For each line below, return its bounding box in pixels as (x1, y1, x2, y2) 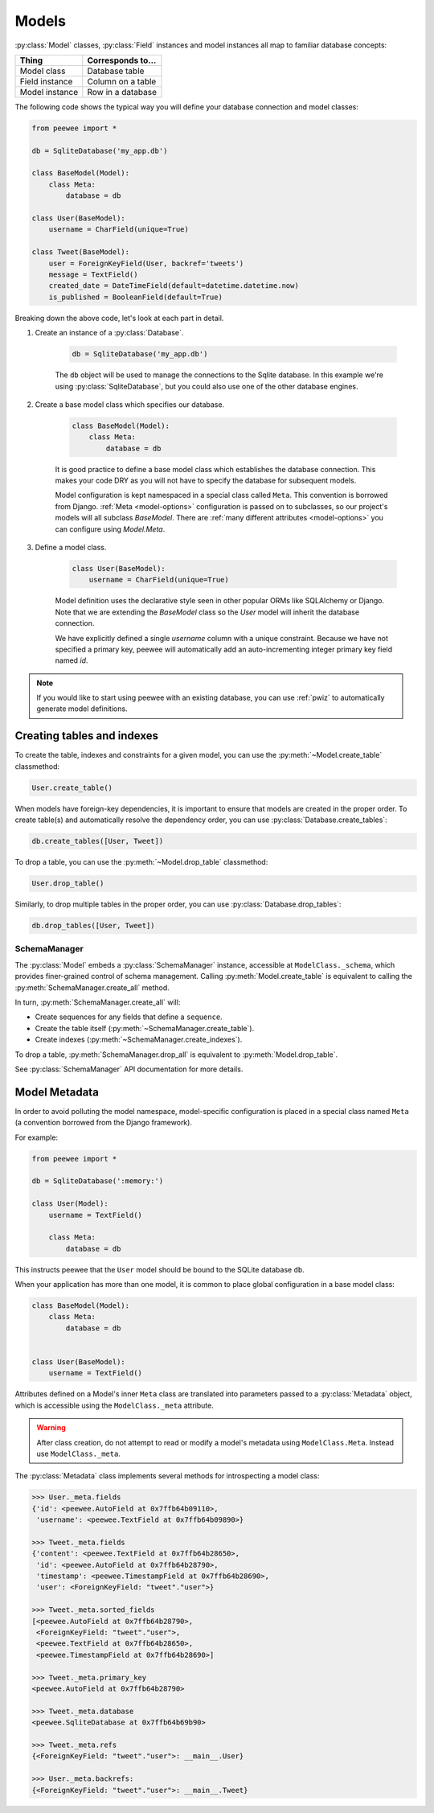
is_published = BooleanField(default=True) (48, 292, 223, 302)
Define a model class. (35, 543, 107, 552)
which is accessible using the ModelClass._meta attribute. (14, 1400, 215, 1410)
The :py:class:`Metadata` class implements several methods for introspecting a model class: (14, 1471, 320, 1481)
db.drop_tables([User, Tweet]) (31, 921, 156, 931)
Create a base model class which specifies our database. (35, 399, 225, 409)
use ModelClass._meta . (36, 1449, 121, 1458)
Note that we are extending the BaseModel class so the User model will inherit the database (55, 607, 360, 617)
